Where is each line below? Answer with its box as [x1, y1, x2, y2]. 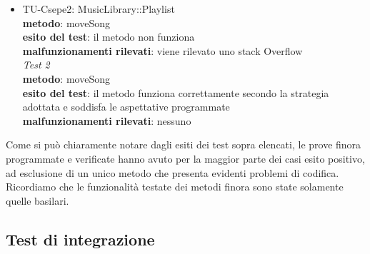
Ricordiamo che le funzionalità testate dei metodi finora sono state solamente [6, 179, 344, 194]
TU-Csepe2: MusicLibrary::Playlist [22, 1, 175, 16]
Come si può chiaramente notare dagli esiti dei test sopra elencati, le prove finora [6, 137, 361, 152]
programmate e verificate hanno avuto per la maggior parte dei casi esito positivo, [6, 151, 365, 166]
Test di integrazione [6, 228, 155, 250]
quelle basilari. [6, 193, 69, 208]
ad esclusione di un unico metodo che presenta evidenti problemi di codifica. [6, 165, 339, 180]
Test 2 [22, 57, 50, 72]
